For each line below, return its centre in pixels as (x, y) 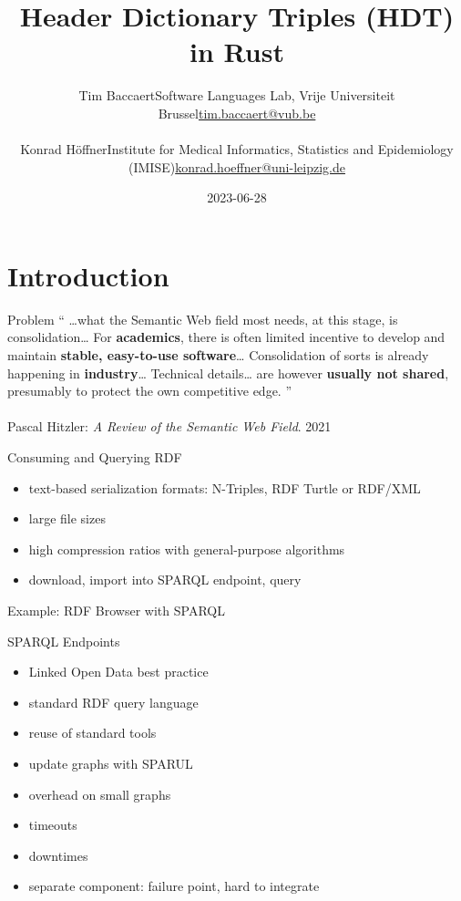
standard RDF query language (113, 702)
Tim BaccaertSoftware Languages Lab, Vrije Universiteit (237, 95)
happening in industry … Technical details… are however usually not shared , (228, 373)
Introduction (88, 275)
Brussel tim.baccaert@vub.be (237, 113)
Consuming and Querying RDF (95, 456)
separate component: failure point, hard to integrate (174, 886)
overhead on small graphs (100, 794)
